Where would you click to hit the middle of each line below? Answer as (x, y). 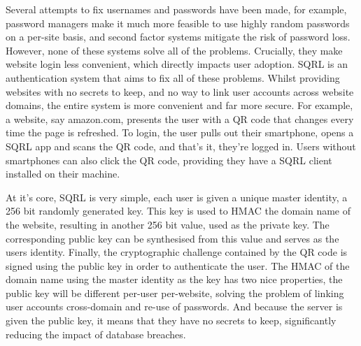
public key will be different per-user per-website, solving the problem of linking (175, 293)
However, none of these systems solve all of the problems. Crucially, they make (174, 50)
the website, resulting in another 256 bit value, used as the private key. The (168, 224)
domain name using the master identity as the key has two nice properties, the (174, 279)
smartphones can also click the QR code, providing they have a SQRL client (169, 160)
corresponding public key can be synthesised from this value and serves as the (172, 238)
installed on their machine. (63, 174)
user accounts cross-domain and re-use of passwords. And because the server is (174, 307)
